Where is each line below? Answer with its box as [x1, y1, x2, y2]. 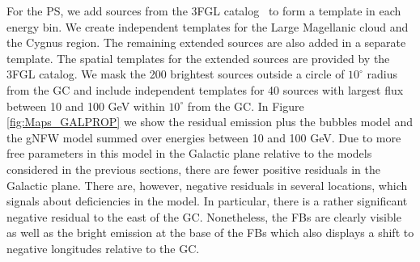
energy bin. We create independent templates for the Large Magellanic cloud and [6, 18, 409, 35]
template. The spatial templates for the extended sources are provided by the [6, 49, 390, 66]
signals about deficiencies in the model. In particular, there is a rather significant [6, 192, 408, 209]
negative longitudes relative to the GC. [6, 239, 200, 256]
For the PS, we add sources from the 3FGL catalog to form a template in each [6, 2, 401, 19]
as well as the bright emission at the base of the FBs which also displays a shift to [6, 224, 414, 241]
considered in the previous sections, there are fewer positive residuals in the [6, 160, 380, 177]
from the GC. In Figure [187, 97, 304, 114]
